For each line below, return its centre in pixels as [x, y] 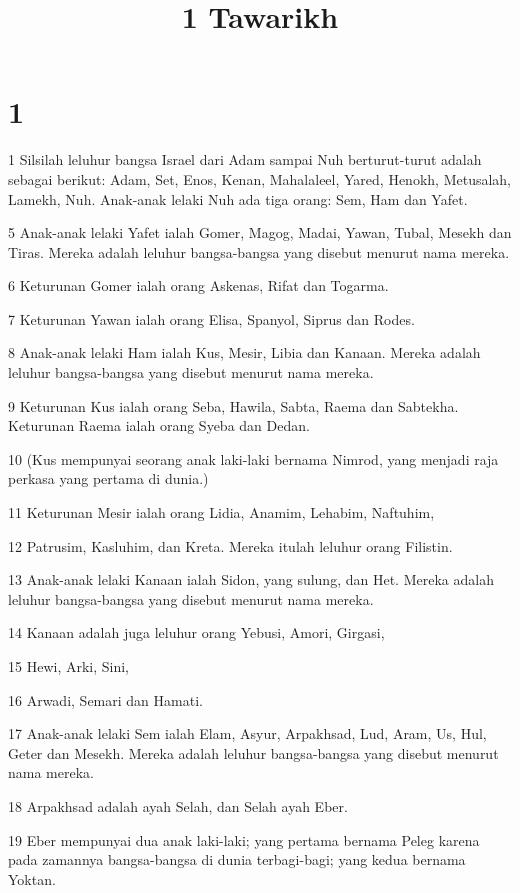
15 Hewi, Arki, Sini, [69, 666]
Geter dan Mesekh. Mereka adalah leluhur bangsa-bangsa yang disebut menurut [253, 752]
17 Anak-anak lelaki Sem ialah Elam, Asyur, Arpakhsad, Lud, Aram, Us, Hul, [247, 733]
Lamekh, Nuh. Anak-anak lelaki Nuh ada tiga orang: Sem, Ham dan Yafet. [238, 198]
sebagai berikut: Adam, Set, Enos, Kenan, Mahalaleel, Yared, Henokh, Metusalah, [260, 178]
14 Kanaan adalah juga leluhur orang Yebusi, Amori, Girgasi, [196, 632]
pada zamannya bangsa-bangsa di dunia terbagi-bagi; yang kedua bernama [237, 859]
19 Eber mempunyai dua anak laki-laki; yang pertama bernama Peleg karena [244, 839]
